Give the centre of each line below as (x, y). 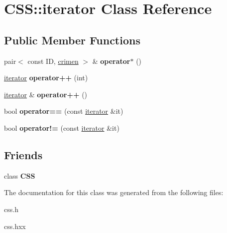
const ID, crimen (53, 61)
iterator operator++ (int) (46, 78)
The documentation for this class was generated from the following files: (114, 192)
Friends (23, 154)
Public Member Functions (72, 40)
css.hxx (15, 226)
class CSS (20, 175)
